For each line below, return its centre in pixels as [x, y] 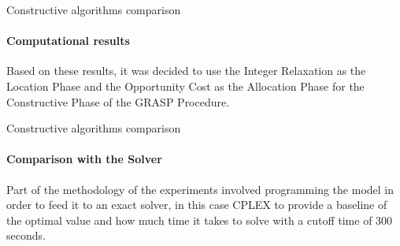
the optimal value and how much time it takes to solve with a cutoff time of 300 [200, 220]
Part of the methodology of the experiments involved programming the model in [200, 189]
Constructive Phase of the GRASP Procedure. [118, 101]
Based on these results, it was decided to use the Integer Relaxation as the [186, 71]
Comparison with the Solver [84, 159]
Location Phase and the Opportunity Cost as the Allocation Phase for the [185, 86]
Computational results [68, 41]
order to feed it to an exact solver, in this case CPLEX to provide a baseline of [197, 205]
